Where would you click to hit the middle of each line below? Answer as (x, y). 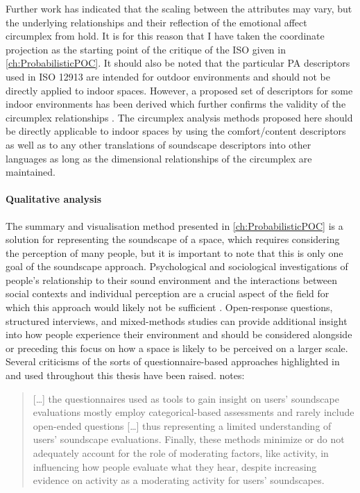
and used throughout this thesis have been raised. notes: (125, 375)
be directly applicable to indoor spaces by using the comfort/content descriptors (176, 131)
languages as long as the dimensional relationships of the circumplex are (159, 158)
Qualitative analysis (54, 199)
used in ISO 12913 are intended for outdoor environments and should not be (168, 76)
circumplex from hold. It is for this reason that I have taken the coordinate (165, 36)
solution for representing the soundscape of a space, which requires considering (173, 239)
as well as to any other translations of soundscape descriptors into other (158, 144)
